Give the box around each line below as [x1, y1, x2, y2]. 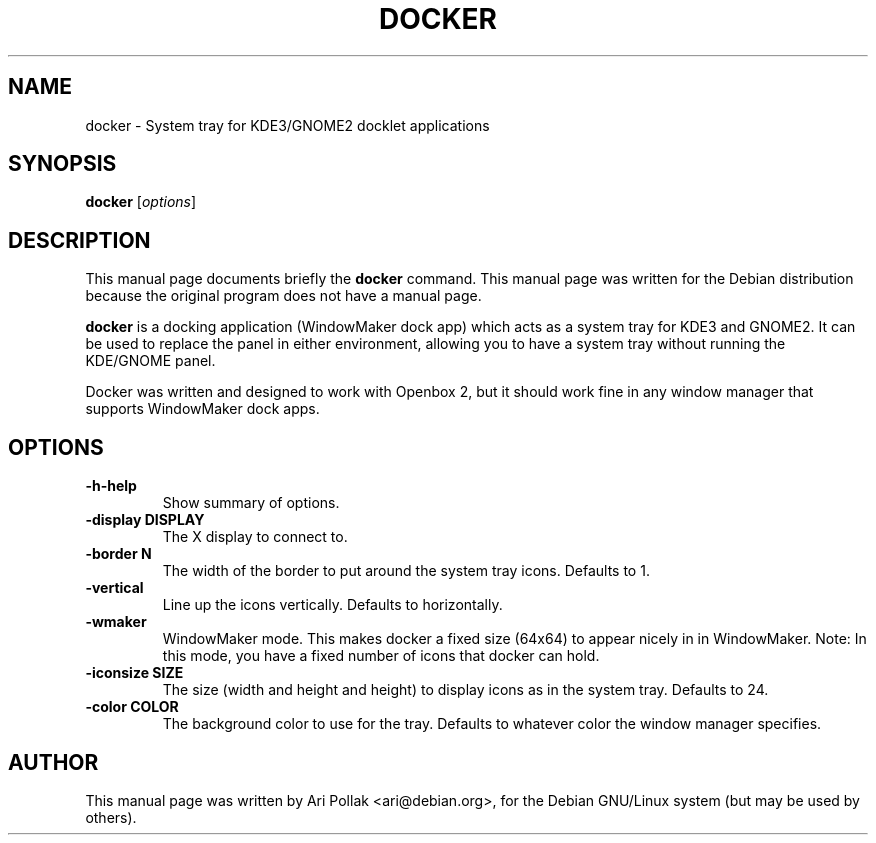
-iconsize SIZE [85, 664, 184, 682]
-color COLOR [85, 698, 179, 716]
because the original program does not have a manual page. [85, 287, 482, 305]
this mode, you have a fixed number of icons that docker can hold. [162, 647, 600, 665]
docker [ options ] [85, 193, 197, 211]
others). [85, 808, 137, 826]
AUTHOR [8, 749, 99, 775]
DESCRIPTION [8, 227, 151, 253]
